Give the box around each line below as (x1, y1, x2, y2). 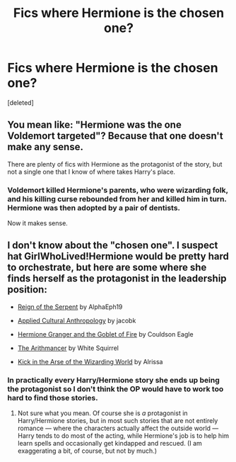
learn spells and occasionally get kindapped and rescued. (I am (17, 439, 203, 448)
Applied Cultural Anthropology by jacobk (17, 316, 136, 325)
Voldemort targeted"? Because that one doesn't (7, 130, 224, 142)
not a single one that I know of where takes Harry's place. (7, 167, 175, 176)
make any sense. (7, 141, 83, 153)
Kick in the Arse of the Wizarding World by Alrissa (17, 357, 163, 366)
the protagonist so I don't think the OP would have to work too (7, 384, 224, 394)
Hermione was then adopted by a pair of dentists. (7, 203, 181, 213)
